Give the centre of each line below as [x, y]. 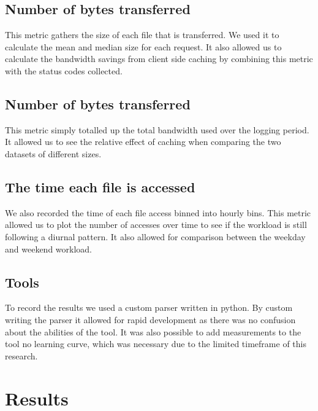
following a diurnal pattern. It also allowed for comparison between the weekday [155, 236]
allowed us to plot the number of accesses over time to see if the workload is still [156, 225]
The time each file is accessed [100, 186]
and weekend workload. [48, 249]
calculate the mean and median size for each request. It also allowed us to [143, 46]
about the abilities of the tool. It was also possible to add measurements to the [153, 331]
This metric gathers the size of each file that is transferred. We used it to [142, 35]
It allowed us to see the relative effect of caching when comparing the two [143, 142]
